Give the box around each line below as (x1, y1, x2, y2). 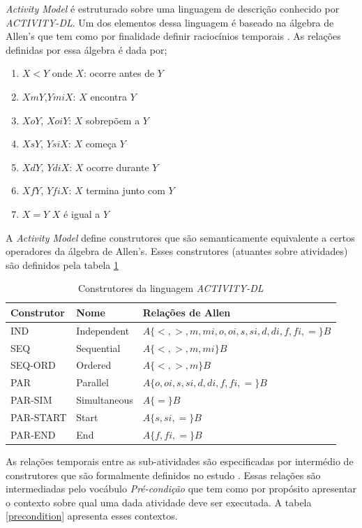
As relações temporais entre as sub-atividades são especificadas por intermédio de (6, 453, 354, 468)
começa (85, 136, 116, 151)
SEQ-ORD (10, 358, 56, 372)
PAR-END (10, 427, 56, 441)
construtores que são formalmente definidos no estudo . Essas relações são (6, 467, 321, 482)
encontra (90, 89, 127, 103)
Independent (76, 323, 130, 337)
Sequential (76, 340, 121, 355)
